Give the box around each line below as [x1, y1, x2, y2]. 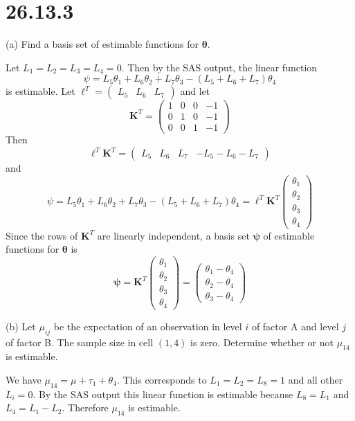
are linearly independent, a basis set [97, 228, 250, 242]
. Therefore [62, 400, 109, 415]
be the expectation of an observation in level [53, 319, 242, 333]
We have [6, 373, 42, 387]
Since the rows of [6, 228, 78, 242]
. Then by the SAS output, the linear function [121, 60, 318, 74]
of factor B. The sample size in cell [6, 334, 154, 349]
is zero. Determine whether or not [190, 334, 334, 349]
